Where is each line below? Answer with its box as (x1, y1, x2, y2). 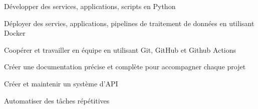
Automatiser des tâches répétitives (4, 95, 110, 105)
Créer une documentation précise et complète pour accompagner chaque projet (4, 61, 246, 72)
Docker (4, 28, 26, 38)
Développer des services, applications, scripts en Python (4, 1, 176, 11)
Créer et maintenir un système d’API (4, 78, 118, 88)
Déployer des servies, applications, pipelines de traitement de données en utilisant (4, 18, 254, 28)
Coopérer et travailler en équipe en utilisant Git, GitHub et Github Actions (4, 44, 236, 55)
